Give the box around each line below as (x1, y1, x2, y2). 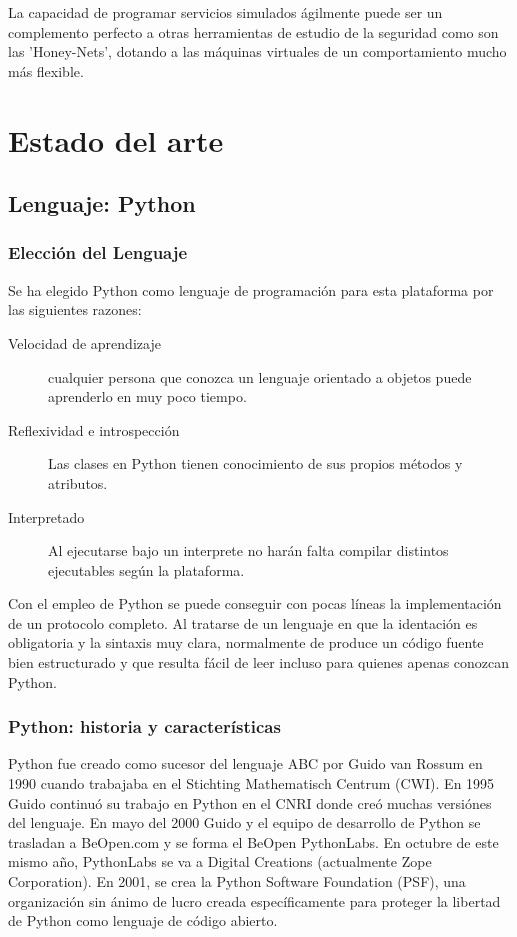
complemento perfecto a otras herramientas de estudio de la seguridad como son (8, 21, 499, 42)
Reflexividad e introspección (8, 419, 180, 440)
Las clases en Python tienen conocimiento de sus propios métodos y (48, 453, 463, 474)
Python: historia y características (8, 714, 281, 739)
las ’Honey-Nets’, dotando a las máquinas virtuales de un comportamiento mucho (8, 41, 507, 62)
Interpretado (8, 506, 85, 527)
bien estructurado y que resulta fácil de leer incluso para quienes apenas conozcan (8, 652, 510, 673)
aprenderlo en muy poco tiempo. (48, 386, 247, 407)
